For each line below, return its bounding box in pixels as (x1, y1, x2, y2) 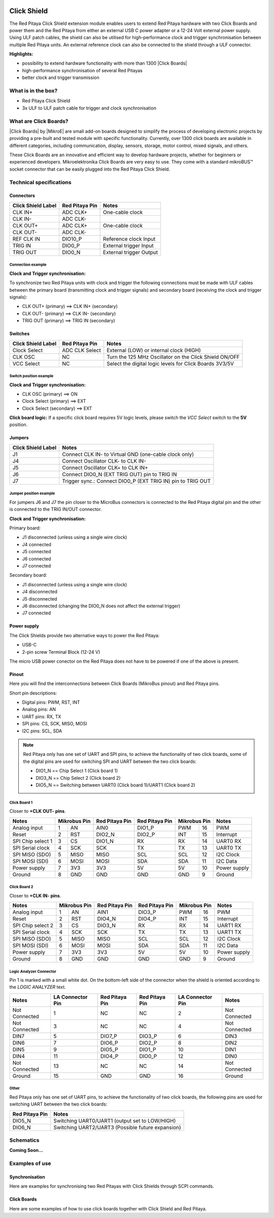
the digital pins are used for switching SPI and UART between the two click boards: (23, 758, 197, 764)
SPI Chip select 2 (12, 922, 53, 929)
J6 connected (22, 555, 51, 562)
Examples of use (9, 1160, 51, 1167)
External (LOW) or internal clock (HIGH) (107, 347, 201, 354)
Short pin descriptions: (9, 690, 57, 696)
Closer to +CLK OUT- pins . (9, 808, 66, 814)
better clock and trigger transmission (22, 74, 99, 81)
